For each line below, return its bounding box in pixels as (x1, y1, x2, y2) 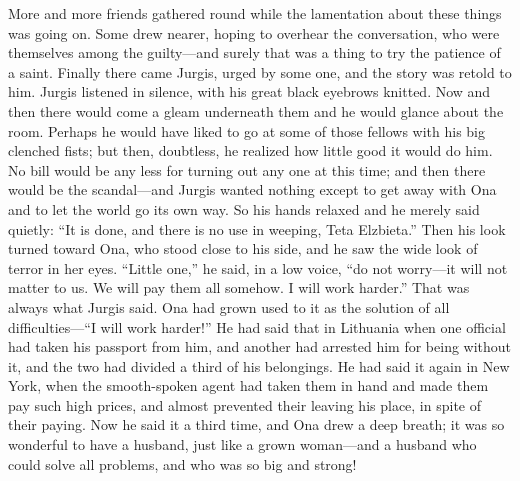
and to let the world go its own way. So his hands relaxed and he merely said (8, 198, 480, 219)
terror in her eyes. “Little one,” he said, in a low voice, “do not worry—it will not (8, 257, 508, 278)
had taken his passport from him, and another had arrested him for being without (8, 336, 512, 357)
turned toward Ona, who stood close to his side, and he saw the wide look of (8, 238, 478, 259)
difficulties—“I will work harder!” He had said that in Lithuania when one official (8, 316, 506, 337)
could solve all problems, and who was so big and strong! (8, 453, 357, 474)
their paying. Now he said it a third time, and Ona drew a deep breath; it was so (8, 414, 505, 435)
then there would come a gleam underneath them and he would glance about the (8, 100, 504, 121)
